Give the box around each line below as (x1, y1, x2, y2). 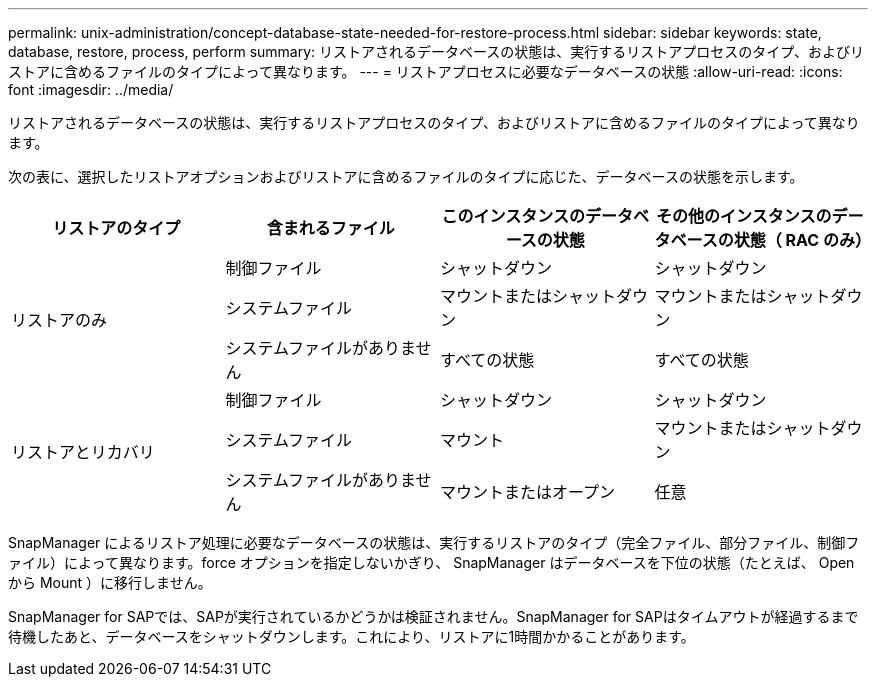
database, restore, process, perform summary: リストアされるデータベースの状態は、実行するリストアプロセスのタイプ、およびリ (8, 43, 864, 60)
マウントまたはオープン (440, 482, 616, 502)
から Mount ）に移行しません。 (8, 574, 212, 591)
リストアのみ (11, 310, 108, 330)
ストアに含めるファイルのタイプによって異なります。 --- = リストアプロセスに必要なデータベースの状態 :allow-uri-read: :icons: (8, 63, 843, 80)
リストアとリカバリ (11, 442, 155, 462)
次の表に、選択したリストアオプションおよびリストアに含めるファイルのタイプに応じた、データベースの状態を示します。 (8, 168, 804, 185)
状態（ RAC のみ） (733, 230, 871, 250)
